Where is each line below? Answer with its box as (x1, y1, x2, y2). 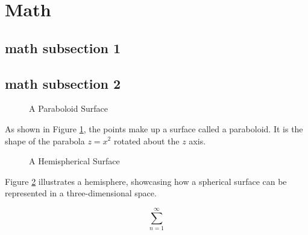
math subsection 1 (5, 38, 121, 57)
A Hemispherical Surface (29, 155, 120, 167)
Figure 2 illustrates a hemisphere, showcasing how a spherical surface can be (5, 175, 287, 187)
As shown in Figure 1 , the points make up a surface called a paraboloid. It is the (5, 122, 303, 135)
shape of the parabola (5, 134, 85, 147)
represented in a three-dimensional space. (5, 187, 157, 199)
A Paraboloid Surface (29, 102, 108, 115)
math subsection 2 (5, 74, 121, 92)
